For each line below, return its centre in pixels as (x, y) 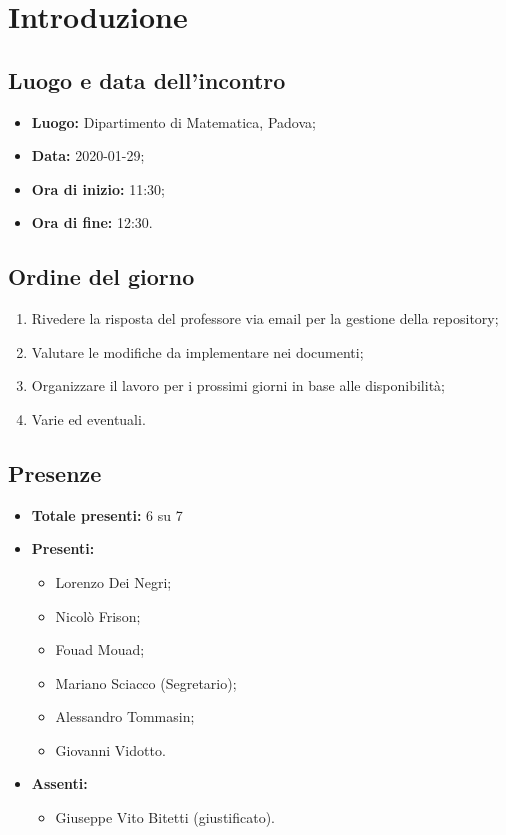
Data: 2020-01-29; (88, 155)
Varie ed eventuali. (88, 418)
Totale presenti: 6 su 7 (107, 514)
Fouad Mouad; (100, 649)
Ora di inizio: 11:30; (98, 188)
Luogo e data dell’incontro (147, 79)
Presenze (55, 472)
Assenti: (59, 783)
